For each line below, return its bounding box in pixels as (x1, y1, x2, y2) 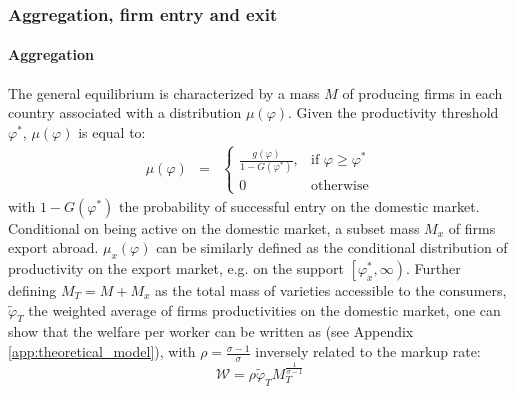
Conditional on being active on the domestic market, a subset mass (8, 217, 420, 238)
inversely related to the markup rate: (255, 341, 481, 362)
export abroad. (8, 237, 99, 258)
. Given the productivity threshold (288, 102, 499, 123)
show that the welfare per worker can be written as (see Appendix (8, 321, 414, 342)
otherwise (311, 179, 369, 194)
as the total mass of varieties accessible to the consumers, (155, 280, 507, 301)
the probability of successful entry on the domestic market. (119, 195, 480, 216)
